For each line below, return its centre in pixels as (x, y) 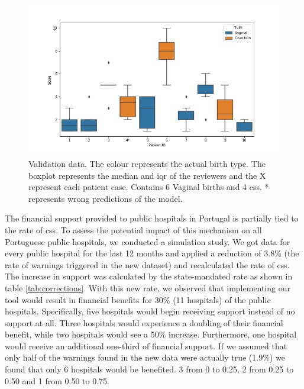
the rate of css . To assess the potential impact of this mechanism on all (133, 229)
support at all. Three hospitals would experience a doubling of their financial (144, 322)
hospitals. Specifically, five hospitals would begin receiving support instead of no (150, 311)
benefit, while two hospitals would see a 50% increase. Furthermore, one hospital (151, 334)
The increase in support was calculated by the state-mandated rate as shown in (149, 276)
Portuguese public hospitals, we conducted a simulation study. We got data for (148, 241)
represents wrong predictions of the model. (106, 198)
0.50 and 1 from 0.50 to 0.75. (57, 380)
